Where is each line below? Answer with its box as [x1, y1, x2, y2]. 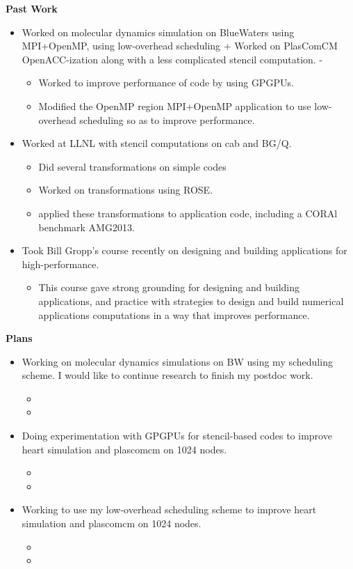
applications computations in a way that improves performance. [38, 307, 310, 322]
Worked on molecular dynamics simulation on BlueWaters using [22, 24, 295, 39]
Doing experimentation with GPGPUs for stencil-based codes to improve [22, 428, 332, 443]
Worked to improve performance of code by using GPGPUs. [38, 75, 294, 90]
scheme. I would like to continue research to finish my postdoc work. [22, 368, 313, 382]
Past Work [6, 1, 58, 15]
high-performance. [22, 256, 99, 271]
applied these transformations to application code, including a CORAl [38, 205, 338, 220]
